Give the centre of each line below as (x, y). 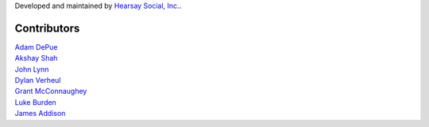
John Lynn (32, 69)
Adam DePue (36, 47)
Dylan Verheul (38, 80)
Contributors (47, 28)
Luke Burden (36, 102)
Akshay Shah (36, 58)
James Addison (40, 114)
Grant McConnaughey (51, 92)
